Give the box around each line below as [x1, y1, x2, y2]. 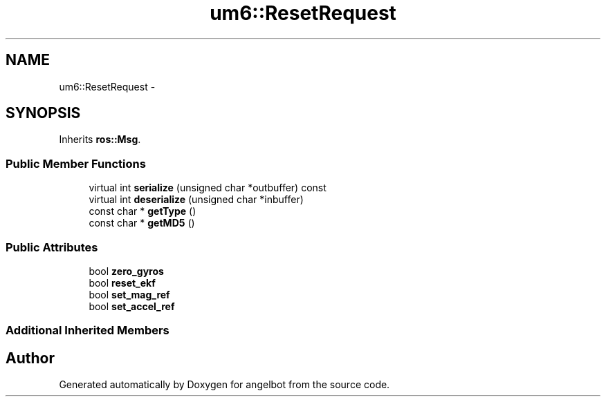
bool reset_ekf [89, 276, 156, 289]
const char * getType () [89, 205, 196, 218]
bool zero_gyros [89, 265, 164, 277]
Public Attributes [6, 240, 98, 254]
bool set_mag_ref [89, 288, 170, 300]
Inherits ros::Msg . [59, 133, 141, 146]
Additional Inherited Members [6, 323, 169, 338]
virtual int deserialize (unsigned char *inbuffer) [89, 193, 304, 206]
